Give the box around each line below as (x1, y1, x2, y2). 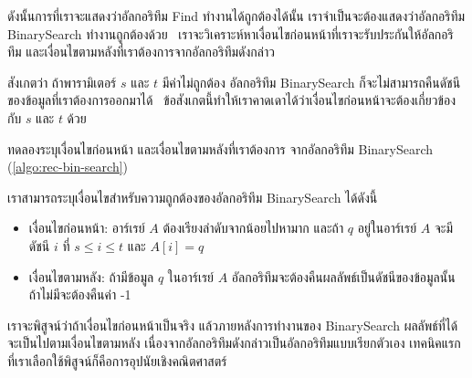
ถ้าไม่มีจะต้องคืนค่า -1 (28, 285, 131, 304)
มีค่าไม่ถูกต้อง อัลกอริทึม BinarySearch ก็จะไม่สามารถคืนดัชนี (162, 72, 461, 91)
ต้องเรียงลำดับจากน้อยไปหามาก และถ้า (163, 218, 344, 237)
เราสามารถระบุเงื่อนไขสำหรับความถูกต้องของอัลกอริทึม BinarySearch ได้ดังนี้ (7, 187, 378, 206)
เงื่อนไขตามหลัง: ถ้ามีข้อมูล (28, 267, 154, 286)
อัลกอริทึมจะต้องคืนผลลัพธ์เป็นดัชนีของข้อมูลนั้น (231, 267, 456, 286)
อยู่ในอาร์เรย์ (357, 218, 417, 237)
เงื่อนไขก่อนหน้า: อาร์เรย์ (28, 218, 145, 237)
